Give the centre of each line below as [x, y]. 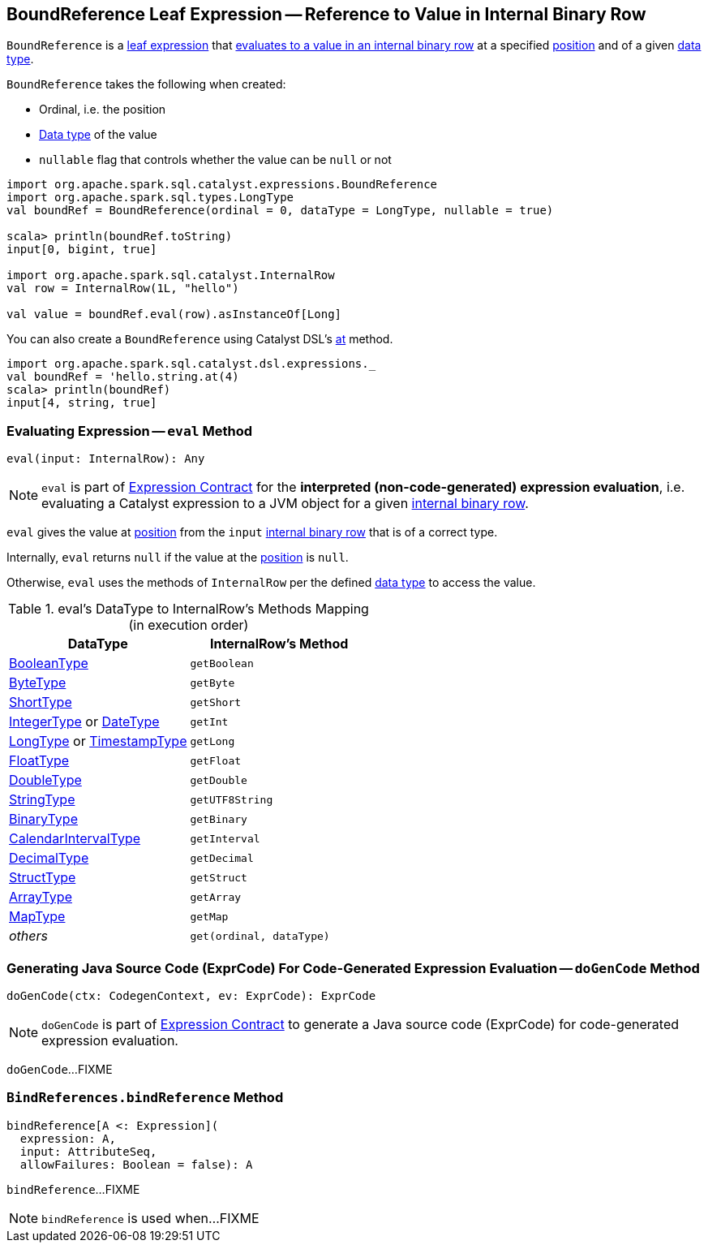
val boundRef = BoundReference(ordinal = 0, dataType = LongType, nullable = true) [280, 211]
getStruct [219, 877]
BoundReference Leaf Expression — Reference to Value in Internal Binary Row [326, 14]
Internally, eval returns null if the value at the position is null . [178, 558]
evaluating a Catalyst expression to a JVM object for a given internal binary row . [285, 504]
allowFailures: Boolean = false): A [136, 1164]
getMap [209, 916]
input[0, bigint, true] [82, 250]
